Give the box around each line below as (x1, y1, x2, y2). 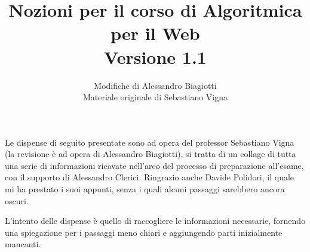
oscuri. (5, 194, 29, 207)
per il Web (111, 21, 200, 45)
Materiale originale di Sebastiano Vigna (82, 91, 228, 103)
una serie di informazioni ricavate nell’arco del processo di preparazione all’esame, (5, 159, 304, 171)
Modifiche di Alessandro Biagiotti (94, 79, 217, 91)
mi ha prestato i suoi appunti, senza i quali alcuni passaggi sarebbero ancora (5, 183, 285, 195)
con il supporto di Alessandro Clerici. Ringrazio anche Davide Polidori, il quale (5, 171, 294, 183)
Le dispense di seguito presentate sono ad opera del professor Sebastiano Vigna (5, 136, 294, 148)
